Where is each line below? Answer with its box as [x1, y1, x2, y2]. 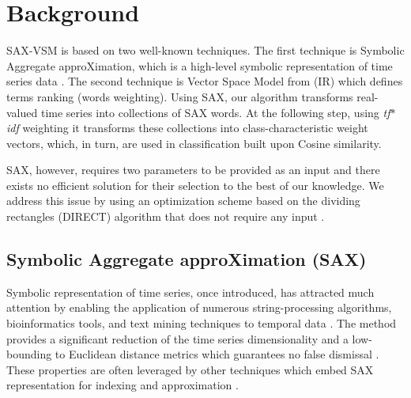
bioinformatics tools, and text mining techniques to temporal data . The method [6, 315, 397, 332]
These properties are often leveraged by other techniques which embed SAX [6, 361, 374, 377]
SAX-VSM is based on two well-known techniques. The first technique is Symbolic [6, 42, 405, 59]
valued [6, 104, 38, 120]
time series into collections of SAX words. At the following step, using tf [40, 104, 390, 120]
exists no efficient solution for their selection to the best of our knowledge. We [6, 176, 384, 193]
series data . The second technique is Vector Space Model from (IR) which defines [6, 73, 403, 89]
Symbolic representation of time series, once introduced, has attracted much [6, 283, 375, 300]
